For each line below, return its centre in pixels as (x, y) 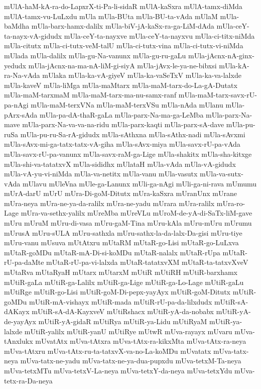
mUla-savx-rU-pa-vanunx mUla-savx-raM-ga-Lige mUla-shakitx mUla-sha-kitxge (128, 154)
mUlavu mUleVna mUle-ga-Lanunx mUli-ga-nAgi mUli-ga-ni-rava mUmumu (140, 183)
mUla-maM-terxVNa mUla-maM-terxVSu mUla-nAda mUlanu (127, 104)
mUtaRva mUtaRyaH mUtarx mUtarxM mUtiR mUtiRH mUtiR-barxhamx (121, 272)
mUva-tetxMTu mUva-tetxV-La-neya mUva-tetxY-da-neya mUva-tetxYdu (118, 370)
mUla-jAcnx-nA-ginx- (221, 55)
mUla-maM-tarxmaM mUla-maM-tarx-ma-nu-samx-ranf (90, 95)
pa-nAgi (16, 104)
